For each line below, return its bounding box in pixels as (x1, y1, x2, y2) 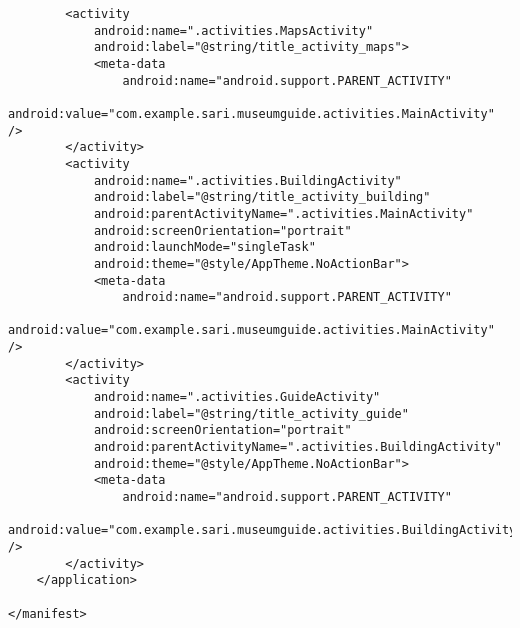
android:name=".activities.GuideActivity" (93, 390, 381, 405)
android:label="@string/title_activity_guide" (93, 406, 409, 421)
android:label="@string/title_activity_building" (93, 190, 431, 205)
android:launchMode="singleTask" (93, 240, 316, 255)
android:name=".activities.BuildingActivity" (93, 173, 402, 188)
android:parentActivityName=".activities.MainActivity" (93, 206, 474, 221)
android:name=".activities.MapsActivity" (93, 23, 374, 38)
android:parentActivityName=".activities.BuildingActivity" (93, 440, 502, 455)
